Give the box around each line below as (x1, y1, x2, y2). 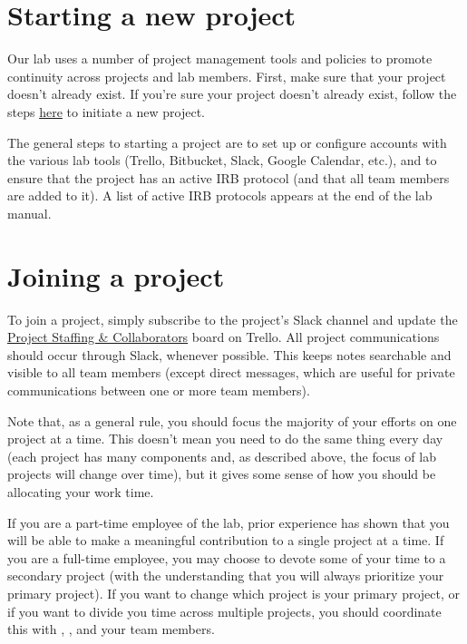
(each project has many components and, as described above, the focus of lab (7, 446, 436, 465)
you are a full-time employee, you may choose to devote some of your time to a (7, 548, 446, 567)
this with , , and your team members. (7, 620, 215, 639)
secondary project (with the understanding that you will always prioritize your (7, 566, 444, 585)
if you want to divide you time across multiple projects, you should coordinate (7, 601, 442, 620)
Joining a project (7, 257, 225, 294)
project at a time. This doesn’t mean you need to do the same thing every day (7, 429, 443, 448)
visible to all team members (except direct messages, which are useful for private (7, 363, 455, 382)
